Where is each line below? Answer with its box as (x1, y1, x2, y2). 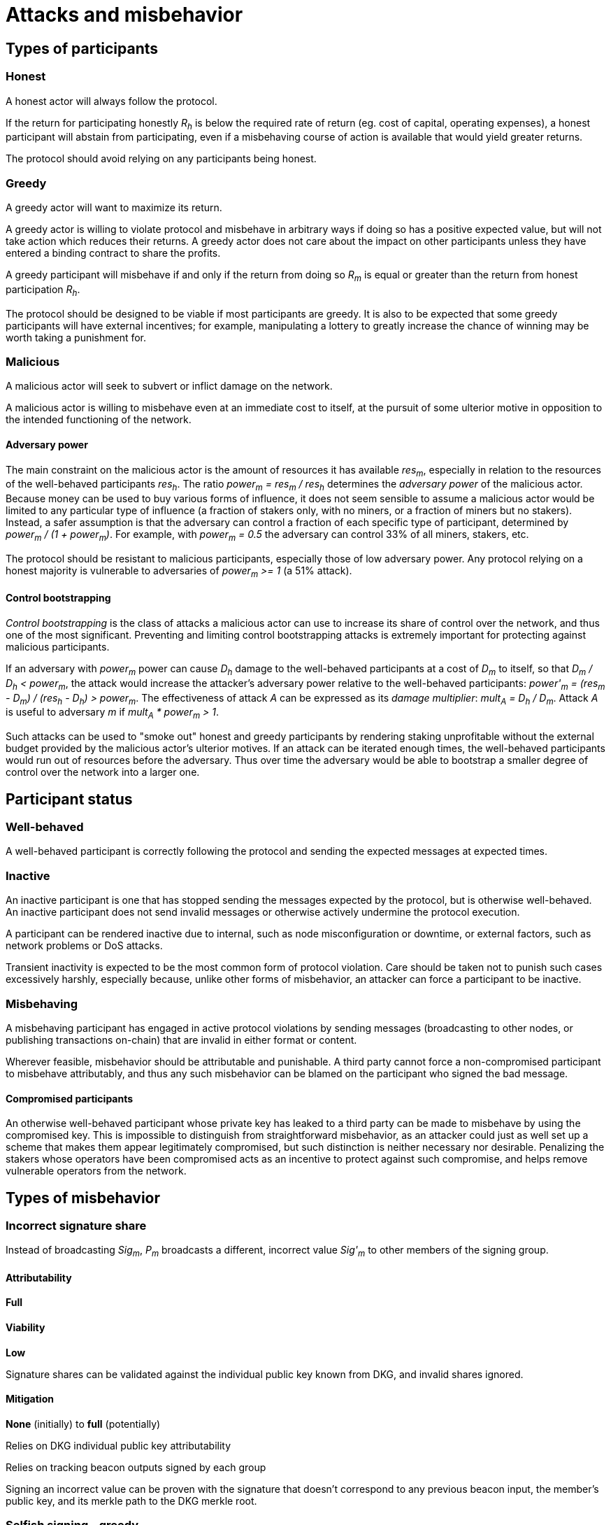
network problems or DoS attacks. (6, 939, 163, 952)
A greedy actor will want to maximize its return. (6, 201, 222, 214)
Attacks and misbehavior (6, 3, 243, 27)
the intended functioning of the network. (6, 413, 192, 426)
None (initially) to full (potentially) (6, 1417, 161, 1430)
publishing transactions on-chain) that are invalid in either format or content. (6, 1033, 357, 1046)
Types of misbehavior (6, 1189, 161, 1207)
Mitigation (6, 1393, 54, 1405)
